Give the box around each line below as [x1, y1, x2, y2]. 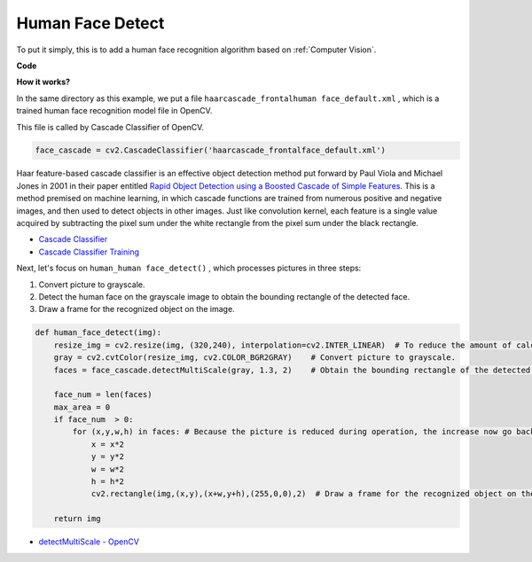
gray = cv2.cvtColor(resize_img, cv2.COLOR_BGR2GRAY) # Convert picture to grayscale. [53, 353, 457, 363]
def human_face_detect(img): [35, 328, 162, 338]
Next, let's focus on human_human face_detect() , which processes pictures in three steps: [16, 262, 362, 274]
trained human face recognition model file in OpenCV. [16, 105, 213, 116]
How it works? [16, 76, 71, 88]
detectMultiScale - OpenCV [38, 536, 139, 547]
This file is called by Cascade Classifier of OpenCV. [16, 121, 204, 132]
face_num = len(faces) [53, 390, 153, 400]
